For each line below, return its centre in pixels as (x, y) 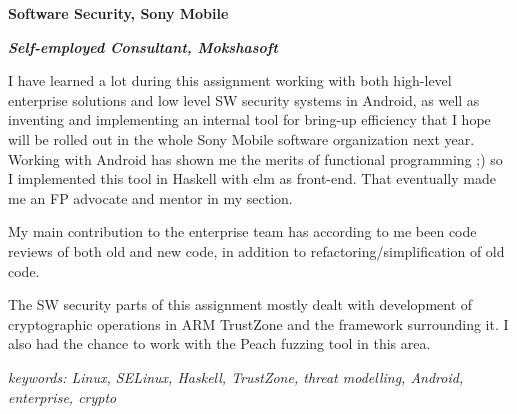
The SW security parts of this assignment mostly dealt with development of (240, 304)
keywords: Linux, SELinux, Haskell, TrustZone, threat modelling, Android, (236, 376)
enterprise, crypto (62, 396)
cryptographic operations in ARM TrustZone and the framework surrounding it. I (258, 323)
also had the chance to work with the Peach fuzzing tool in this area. (219, 343)
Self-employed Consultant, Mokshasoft (143, 46)
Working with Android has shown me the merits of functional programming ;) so (255, 158)
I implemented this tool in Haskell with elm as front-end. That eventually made (252, 178)
